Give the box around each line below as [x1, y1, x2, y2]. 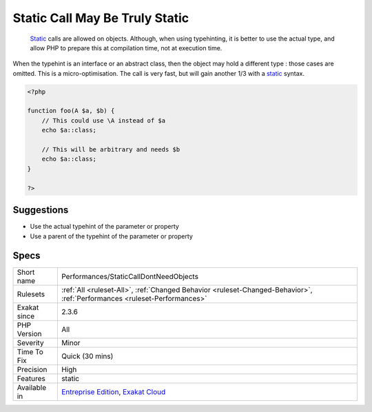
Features [17, 374, 46, 384]
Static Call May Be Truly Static [12, 10, 189, 25]
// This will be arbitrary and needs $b [41, 145, 180, 154]
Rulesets [17, 289, 45, 299]
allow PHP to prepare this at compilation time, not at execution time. [30, 43, 223, 52]
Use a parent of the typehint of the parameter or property [30, 231, 193, 240]
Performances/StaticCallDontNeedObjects [61, 272, 199, 282]
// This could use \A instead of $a [41, 116, 165, 124]
